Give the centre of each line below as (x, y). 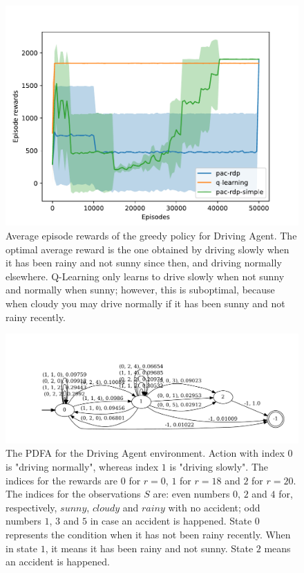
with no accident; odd (214, 507)
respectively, (31, 507)
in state (21, 548)
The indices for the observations (73, 494)
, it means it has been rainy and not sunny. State (149, 548)
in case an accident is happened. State (171, 521)
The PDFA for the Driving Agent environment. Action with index (145, 453)
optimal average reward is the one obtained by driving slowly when (148, 249)
